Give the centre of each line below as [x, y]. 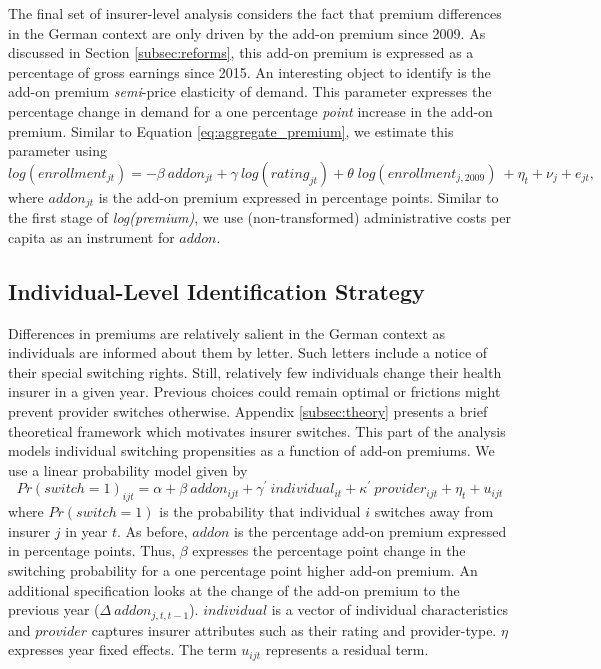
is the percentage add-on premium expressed [370, 530]
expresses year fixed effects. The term [122, 649]
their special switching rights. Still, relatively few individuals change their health [255, 371]
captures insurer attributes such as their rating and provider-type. [294, 629]
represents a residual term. [347, 649]
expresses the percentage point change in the [329, 550]
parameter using [57, 150]
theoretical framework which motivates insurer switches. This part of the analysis [257, 430]
